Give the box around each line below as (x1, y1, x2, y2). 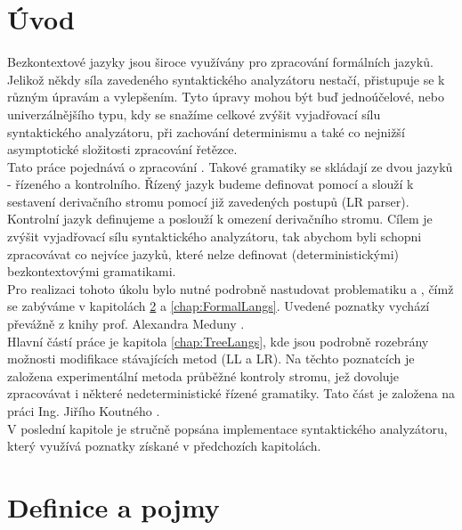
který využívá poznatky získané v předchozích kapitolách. (7, 436, 321, 455)
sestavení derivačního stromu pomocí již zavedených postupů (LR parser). (7, 192, 409, 210)
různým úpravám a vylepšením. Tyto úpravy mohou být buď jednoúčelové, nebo (7, 87, 445, 106)
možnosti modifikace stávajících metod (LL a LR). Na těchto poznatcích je (7, 349, 415, 368)
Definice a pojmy (7, 488, 220, 525)
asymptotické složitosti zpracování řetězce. (7, 140, 238, 159)
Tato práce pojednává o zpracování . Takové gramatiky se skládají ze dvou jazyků (7, 157, 453, 175)
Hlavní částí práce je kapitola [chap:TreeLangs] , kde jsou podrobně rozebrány (7, 331, 429, 350)
